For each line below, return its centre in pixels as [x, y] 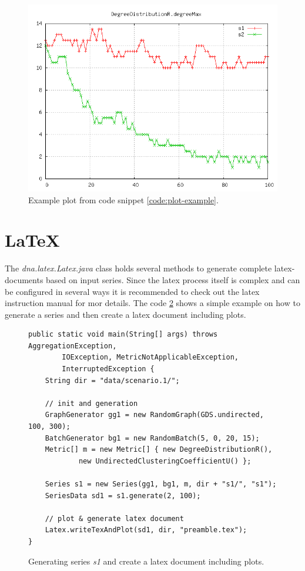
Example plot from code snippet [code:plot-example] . [123, 199]
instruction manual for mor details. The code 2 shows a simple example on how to [152, 303]
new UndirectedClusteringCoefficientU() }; [165, 461]
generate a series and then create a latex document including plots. [125, 314]
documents [24, 279]
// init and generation [91, 403]
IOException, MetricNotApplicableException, [150, 357]
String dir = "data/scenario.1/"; [112, 380]
